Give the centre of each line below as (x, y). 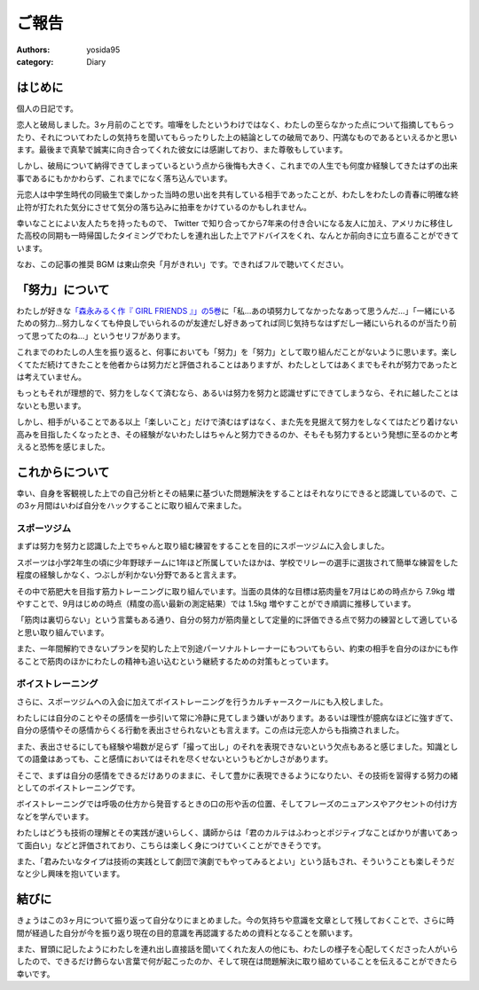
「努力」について (63, 290)
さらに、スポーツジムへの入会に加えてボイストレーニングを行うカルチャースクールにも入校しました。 (202, 702)
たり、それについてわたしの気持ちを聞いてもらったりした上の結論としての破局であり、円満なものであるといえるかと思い (237, 137)
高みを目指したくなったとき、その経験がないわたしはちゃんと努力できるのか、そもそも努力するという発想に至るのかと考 (237, 434)
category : (35, 61)
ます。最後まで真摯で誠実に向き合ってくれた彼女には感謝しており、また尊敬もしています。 (182, 150)
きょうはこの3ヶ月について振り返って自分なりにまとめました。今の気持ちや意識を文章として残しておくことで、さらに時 (236, 920)
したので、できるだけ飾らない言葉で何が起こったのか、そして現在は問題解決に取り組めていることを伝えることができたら (237, 962)
